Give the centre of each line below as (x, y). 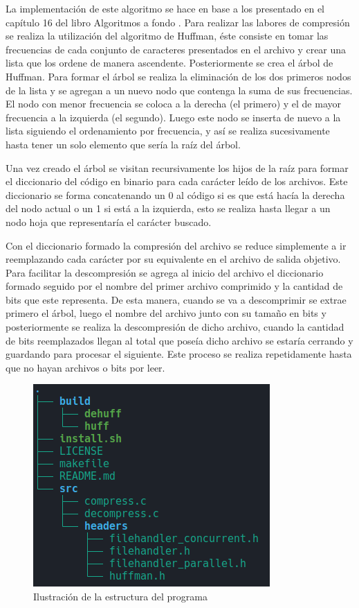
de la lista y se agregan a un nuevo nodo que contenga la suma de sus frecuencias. (179, 90)
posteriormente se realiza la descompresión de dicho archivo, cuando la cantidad (175, 327)
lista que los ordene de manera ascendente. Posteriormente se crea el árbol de (169, 63)
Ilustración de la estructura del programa (120, 597)
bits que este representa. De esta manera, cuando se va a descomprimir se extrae (176, 299)
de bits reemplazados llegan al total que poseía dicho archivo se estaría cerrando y (179, 340)
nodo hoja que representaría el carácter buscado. (109, 222)
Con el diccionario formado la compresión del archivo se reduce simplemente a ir (176, 245)
